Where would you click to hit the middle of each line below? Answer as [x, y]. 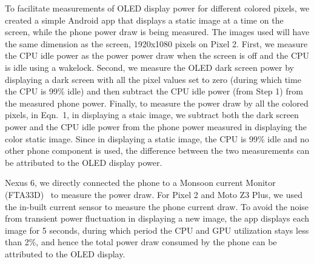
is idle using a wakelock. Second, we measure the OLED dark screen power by [149, 67]
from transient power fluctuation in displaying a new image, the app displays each [157, 218]
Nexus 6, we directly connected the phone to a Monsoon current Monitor [140, 183]
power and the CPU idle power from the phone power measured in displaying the [156, 126]
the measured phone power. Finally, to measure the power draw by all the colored [157, 103]
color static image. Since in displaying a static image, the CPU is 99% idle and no [157, 138]
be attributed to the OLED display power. [84, 162]
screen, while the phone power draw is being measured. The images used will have [157, 32]
